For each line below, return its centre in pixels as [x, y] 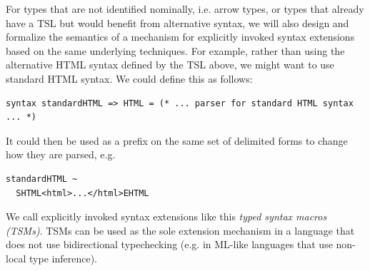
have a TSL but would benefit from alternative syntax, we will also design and [177, 22]
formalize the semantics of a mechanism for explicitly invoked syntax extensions [180, 37]
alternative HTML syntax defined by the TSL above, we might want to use [170, 65]
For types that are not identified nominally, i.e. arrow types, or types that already [185, 9]
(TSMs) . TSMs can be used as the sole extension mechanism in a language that [180, 230]
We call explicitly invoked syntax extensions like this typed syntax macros [166, 216]
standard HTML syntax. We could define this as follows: [129, 78]
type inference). [63, 258]
